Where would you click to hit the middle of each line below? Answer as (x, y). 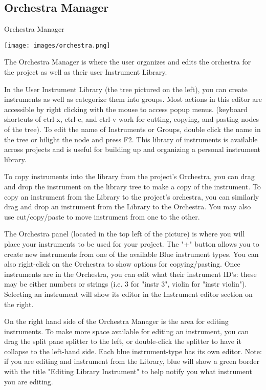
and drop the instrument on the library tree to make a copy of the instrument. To (132, 186)
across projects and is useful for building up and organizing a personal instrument (132, 149)
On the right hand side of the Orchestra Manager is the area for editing (116, 321)
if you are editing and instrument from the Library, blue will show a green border (132, 361)
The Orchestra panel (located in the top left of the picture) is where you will (125, 234)
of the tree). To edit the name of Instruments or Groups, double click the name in (132, 129)
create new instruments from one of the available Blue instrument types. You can (131, 254)
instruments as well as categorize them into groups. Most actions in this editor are (133, 99)
